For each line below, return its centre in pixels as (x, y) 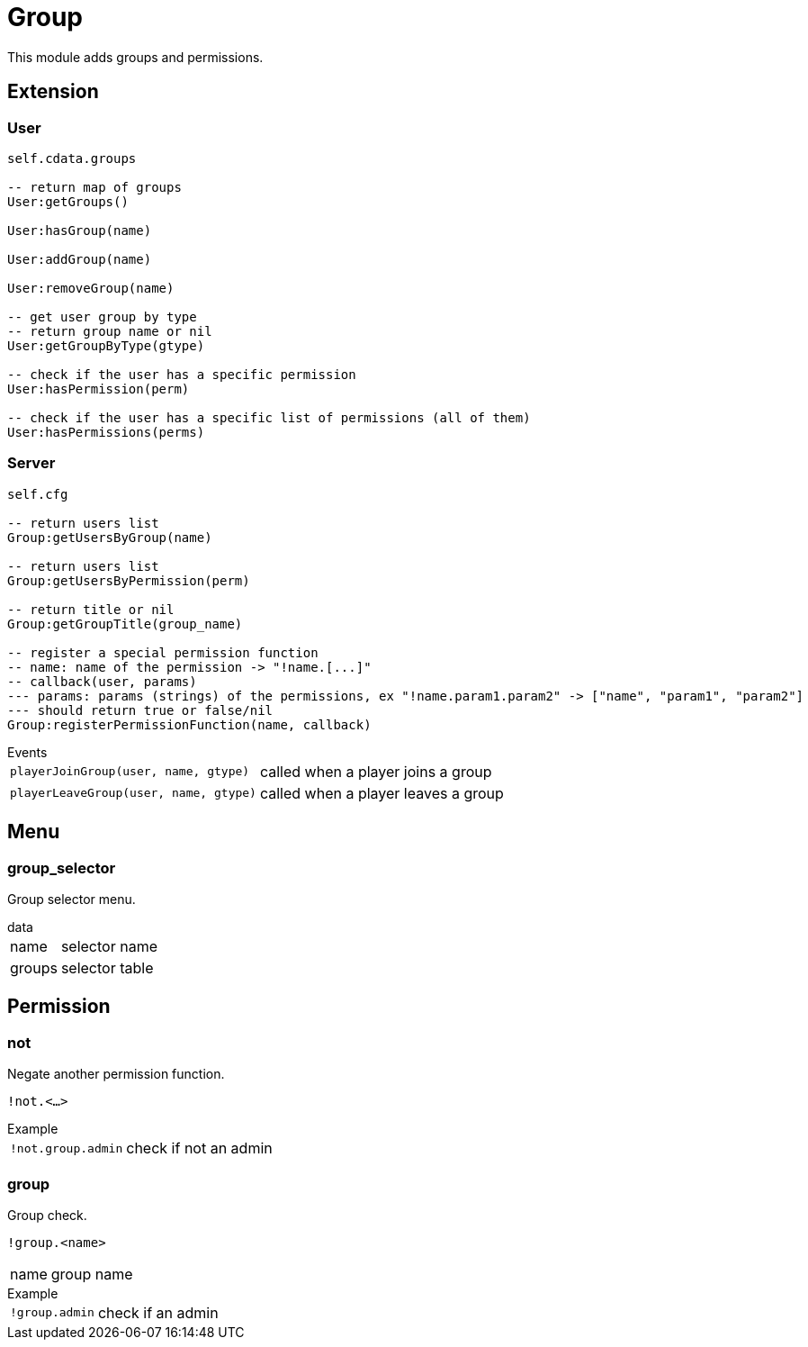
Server (31, 463)
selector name (109, 946)
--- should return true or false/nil (140, 710)
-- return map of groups (94, 187)
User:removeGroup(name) (91, 288)
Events (27, 752)
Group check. (47, 1215)
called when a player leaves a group (382, 793)
